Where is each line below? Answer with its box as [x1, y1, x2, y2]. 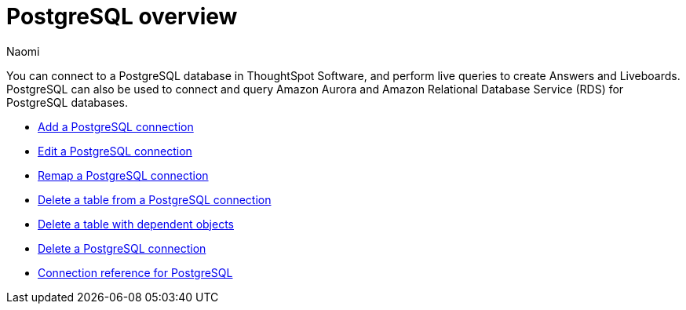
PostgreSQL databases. [6, 95, 128, 109]
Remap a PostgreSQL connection [38, 168, 209, 182]
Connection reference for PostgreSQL [38, 265, 233, 279]
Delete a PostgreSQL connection [38, 241, 206, 255]
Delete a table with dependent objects [38, 217, 234, 231]
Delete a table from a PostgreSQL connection [38, 192, 272, 206]
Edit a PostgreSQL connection [38, 144, 192, 158]
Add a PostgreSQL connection [38, 119, 194, 133]
